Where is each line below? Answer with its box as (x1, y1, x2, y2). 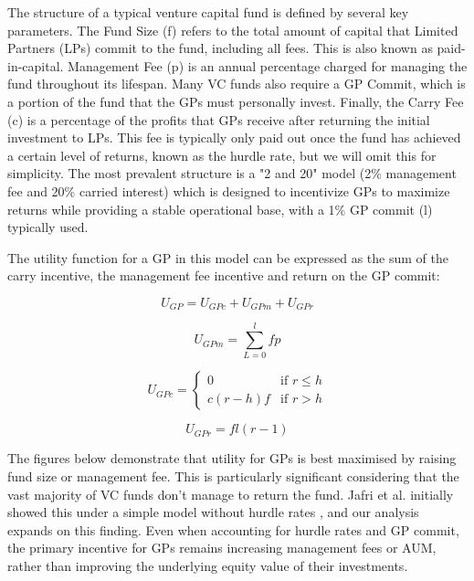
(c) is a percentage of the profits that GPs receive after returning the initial (7, 110, 430, 129)
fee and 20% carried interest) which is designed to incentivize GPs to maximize (7, 181, 450, 200)
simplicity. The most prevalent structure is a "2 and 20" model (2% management (7, 164, 457, 183)
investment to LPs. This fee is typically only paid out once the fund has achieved (7, 128, 461, 147)
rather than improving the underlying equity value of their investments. (7, 556, 408, 576)
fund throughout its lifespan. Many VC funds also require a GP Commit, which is (7, 74, 466, 93)
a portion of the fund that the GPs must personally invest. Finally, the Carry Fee (7, 91, 464, 111)
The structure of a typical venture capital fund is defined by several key (7, 3, 409, 21)
